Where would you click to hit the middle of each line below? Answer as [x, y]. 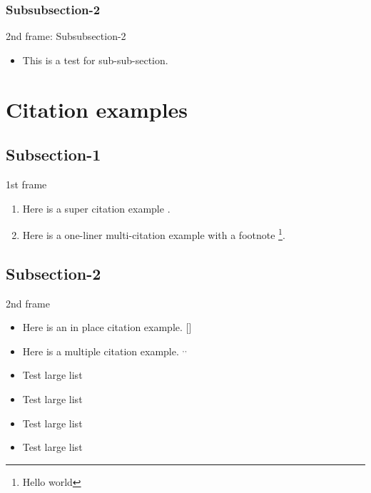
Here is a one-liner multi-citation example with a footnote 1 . [154, 234]
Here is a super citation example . [96, 208]
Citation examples [97, 109]
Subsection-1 [54, 154]
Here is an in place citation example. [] [107, 327]
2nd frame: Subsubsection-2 [66, 36]
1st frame [26, 184]
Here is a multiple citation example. [101, 351]
